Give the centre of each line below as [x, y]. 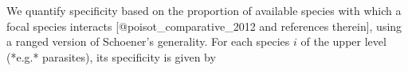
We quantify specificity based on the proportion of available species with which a [204, 10]
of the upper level [343, 41]
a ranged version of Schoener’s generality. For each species [148, 41]
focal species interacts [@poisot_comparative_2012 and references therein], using [204, 26]
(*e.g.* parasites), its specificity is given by [111, 56]
